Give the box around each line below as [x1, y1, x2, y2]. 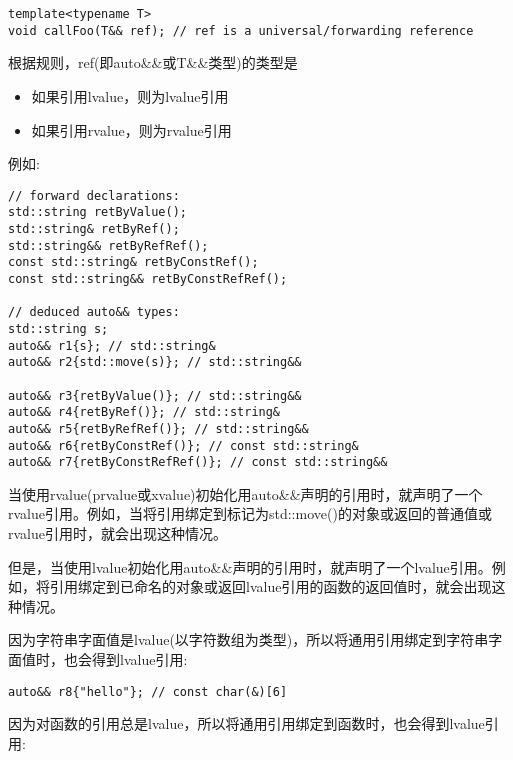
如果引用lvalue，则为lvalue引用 [31, 85, 229, 106]
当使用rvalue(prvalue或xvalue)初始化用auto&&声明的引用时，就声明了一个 [8, 483, 483, 504]
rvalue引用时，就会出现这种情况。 [8, 523, 227, 544]
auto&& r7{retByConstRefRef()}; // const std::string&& [8, 455, 388, 470]
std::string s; [8, 321, 109, 336]
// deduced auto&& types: [8, 305, 180, 320]
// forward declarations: [8, 188, 180, 203]
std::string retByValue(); [8, 205, 187, 220]
